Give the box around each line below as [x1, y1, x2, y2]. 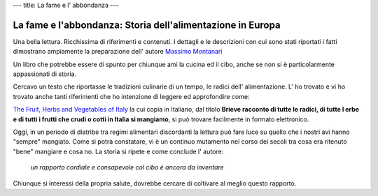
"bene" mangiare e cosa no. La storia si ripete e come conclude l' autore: [13, 147, 224, 156]
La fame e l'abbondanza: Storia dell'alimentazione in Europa [13, 19, 281, 31]
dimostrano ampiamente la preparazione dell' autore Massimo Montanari [13, 47, 223, 56]
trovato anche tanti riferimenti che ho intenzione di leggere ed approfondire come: [13, 92, 250, 100]
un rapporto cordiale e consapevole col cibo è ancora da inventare [30, 163, 224, 172]
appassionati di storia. [13, 70, 77, 78]
